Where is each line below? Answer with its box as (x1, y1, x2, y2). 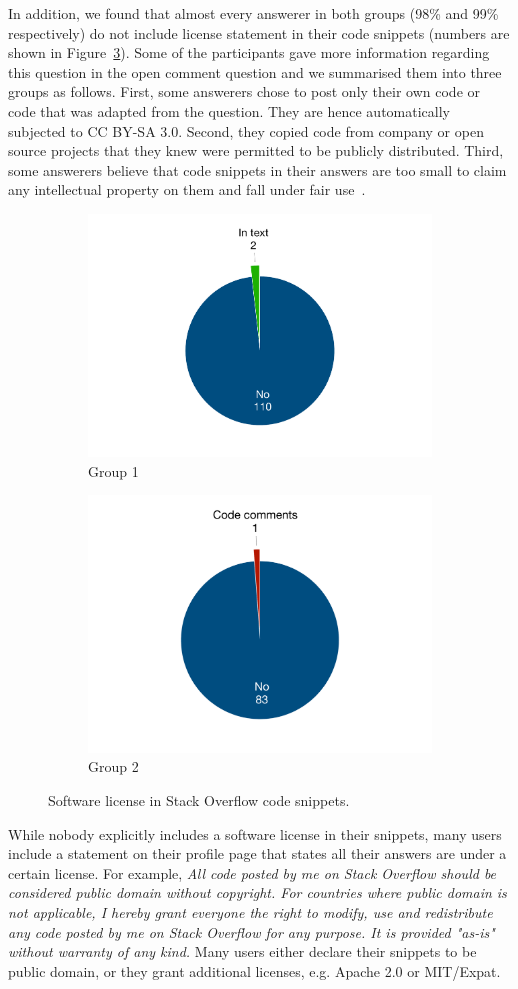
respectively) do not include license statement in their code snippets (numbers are (8, 22, 510, 43)
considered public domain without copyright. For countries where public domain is (8, 882, 507, 903)
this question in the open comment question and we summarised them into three (8, 61, 502, 82)
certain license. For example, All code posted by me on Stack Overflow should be (8, 862, 497, 883)
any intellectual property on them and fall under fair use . (8, 179, 366, 200)
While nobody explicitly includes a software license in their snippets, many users (8, 823, 502, 844)
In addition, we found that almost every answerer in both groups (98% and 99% (8, 3, 499, 23)
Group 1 (88, 460, 139, 481)
